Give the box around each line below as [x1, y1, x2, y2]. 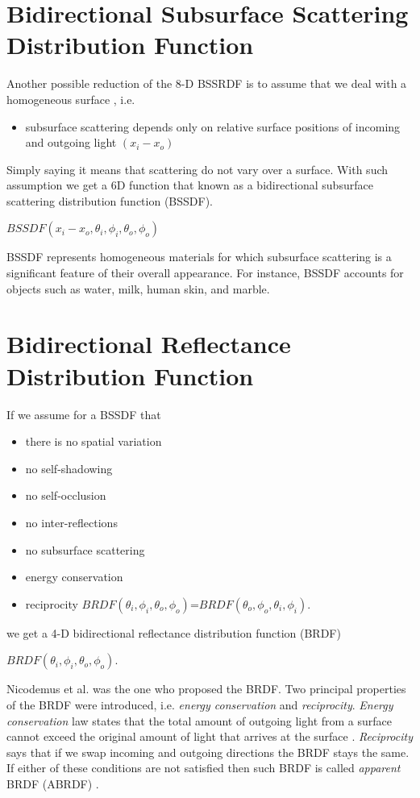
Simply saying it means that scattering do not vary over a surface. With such [6, 160, 389, 177]
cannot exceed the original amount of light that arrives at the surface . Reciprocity [6, 728, 413, 745]
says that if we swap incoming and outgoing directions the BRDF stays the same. [6, 743, 410, 760]
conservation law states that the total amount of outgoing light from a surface [6, 712, 393, 729]
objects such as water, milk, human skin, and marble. [6, 280, 270, 297]
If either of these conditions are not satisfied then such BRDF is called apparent [6, 759, 401, 776]
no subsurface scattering [25, 541, 145, 558]
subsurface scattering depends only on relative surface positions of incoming [25, 118, 401, 135]
